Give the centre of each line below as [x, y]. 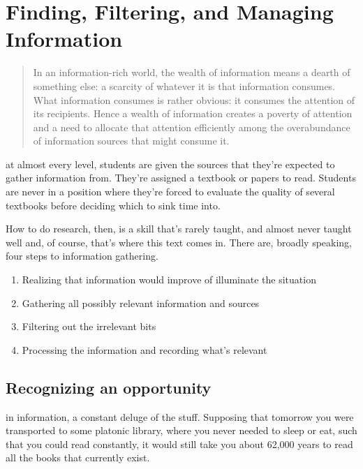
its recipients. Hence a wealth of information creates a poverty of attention [193, 113]
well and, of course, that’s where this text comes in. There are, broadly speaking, [179, 242]
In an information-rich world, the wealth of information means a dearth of [192, 72]
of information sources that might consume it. [131, 141]
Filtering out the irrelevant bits [89, 326]
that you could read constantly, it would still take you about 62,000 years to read [179, 444]
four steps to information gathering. [82, 256]
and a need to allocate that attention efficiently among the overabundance [192, 127]
